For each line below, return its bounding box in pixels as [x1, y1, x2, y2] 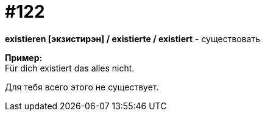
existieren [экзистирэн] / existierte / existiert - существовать [5, 33, 261, 44]
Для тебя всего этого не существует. [5, 81, 159, 92]
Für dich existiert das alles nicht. [5, 62, 135, 73]
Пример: [5, 52, 43, 63]
